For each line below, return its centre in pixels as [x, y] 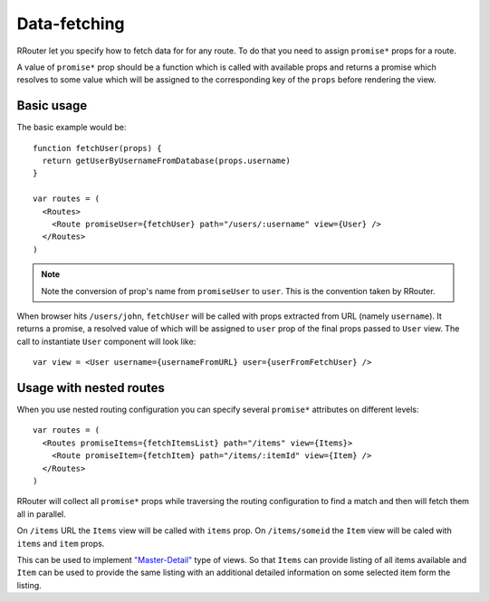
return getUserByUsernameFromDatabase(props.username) [167, 161]
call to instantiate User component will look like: [106, 341]
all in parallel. [42, 514]
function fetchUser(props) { [97, 148]
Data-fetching [71, 24]
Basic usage [52, 105]
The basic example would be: [72, 128]
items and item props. [61, 543]
